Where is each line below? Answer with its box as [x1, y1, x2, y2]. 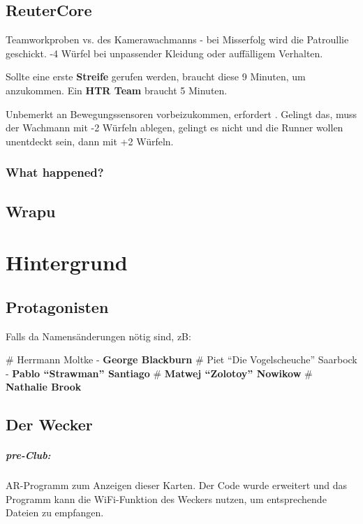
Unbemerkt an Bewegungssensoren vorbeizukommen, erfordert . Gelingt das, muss [6, 106, 357, 121]
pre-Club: [6, 448, 51, 463]
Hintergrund [6, 248, 128, 277]
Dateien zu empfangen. [6, 505, 104, 520]
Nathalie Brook [6, 379, 82, 394]
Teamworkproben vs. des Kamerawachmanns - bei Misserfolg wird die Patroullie [6, 32, 349, 47]
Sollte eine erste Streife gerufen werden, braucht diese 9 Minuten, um [6, 69, 306, 84]
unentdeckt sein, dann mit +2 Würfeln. [6, 133, 174, 148]
